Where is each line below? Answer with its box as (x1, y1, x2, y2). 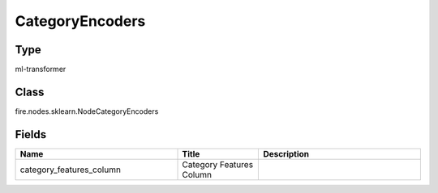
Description (263, 148, 310, 159)
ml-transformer (15, 65, 67, 74)
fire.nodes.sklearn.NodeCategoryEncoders (15, 106, 159, 116)
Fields (15, 128, 47, 141)
